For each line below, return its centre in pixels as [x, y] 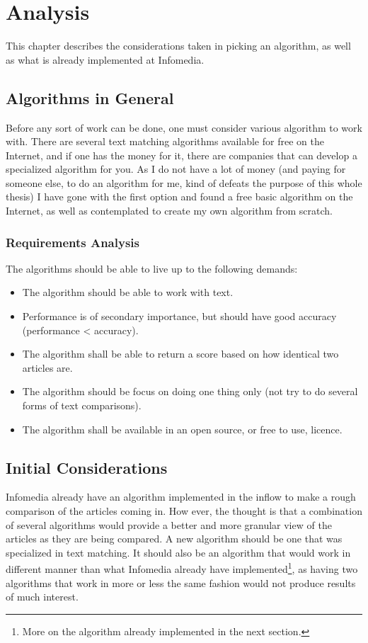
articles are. [47, 367]
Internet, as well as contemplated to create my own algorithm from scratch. [169, 211]
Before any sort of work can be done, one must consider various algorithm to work [184, 127]
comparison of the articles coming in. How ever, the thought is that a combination [184, 511]
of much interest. [42, 597]
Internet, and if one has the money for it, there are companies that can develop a [182, 155]
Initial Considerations [87, 467]
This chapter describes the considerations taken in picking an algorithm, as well [178, 46]
